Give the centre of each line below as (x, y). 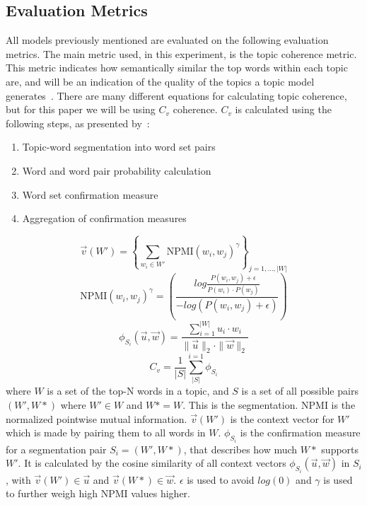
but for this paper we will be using (81, 109)
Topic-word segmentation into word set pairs (119, 147)
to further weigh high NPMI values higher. (98, 493)
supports (340, 449)
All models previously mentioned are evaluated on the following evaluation (167, 40)
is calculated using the (283, 109)
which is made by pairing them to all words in (106, 433)
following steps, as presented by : (78, 123)
